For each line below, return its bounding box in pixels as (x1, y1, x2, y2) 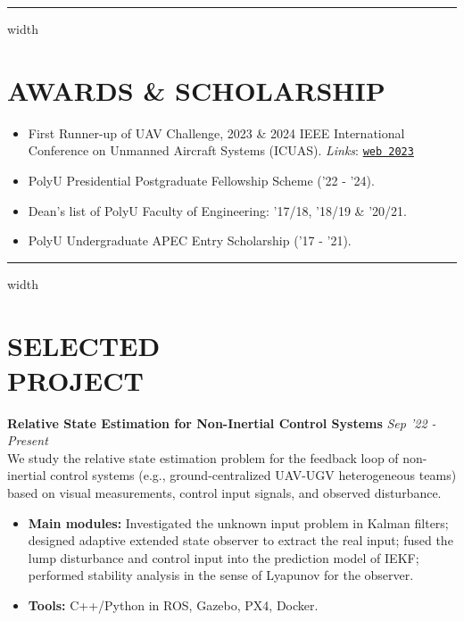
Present (7, 431, 48, 450)
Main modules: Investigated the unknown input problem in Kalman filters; (28, 513, 449, 532)
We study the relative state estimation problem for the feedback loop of (7, 448, 399, 467)
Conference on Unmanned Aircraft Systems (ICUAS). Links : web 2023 (28, 141, 414, 160)
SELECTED (7, 327, 161, 363)
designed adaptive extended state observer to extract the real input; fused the (28, 531, 453, 550)
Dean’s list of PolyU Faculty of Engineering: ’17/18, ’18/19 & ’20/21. (28, 201, 407, 219)
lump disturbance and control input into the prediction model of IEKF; (28, 548, 419, 567)
